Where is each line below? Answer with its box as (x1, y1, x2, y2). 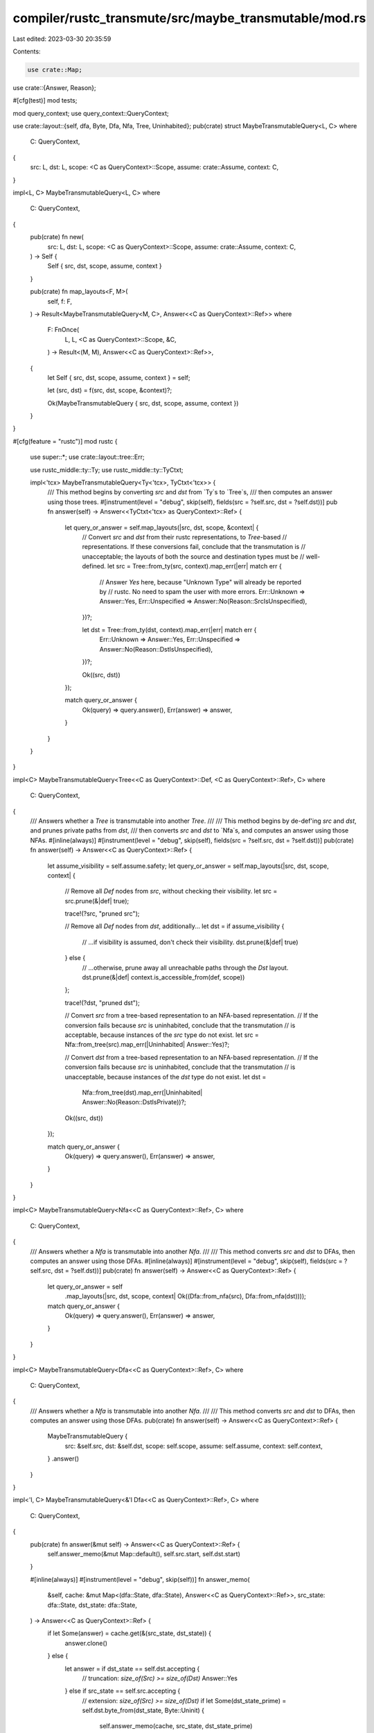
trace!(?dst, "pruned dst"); (64, 998, 140, 1007)
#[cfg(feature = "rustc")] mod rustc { (12, 437, 118, 445)
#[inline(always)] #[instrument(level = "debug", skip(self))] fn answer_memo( (30, 1575, 250, 1583)
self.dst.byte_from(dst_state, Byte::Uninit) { (82, 1706, 204, 1715)
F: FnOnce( (47, 326, 80, 334)
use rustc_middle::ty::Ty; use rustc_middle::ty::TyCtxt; (30, 465, 184, 474)
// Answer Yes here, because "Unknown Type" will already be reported (99, 577, 301, 586)
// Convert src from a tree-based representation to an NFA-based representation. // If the (64, 1011, 319, 1020)
